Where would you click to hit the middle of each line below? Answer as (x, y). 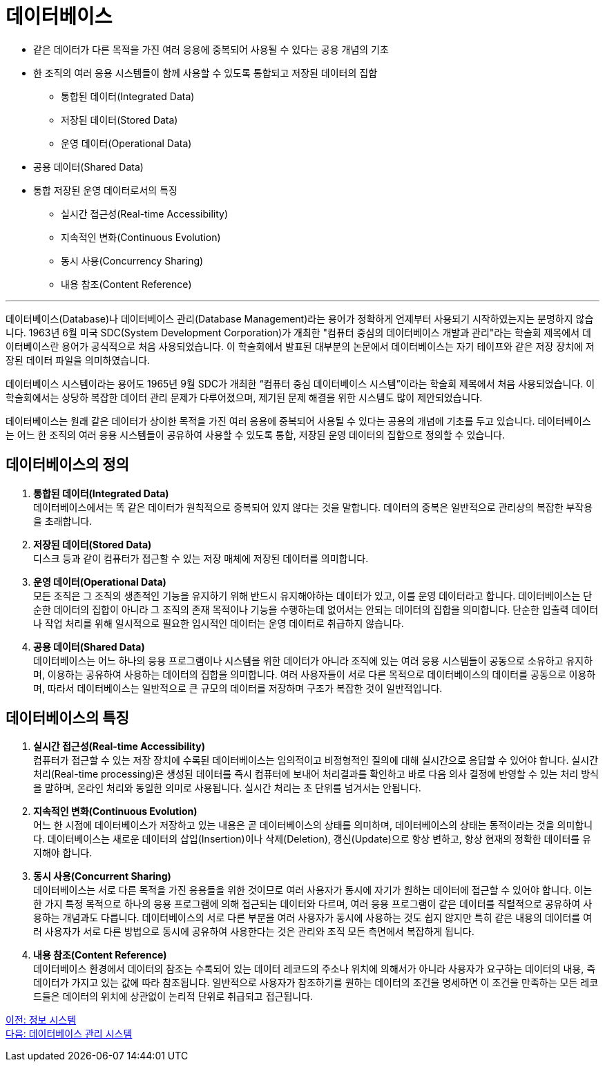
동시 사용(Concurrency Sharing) (132, 260)
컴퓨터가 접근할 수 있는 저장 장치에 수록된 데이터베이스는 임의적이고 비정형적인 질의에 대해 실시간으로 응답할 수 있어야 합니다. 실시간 (316, 760)
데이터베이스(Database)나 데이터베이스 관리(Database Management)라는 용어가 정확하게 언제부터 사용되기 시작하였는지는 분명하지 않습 (300, 318)
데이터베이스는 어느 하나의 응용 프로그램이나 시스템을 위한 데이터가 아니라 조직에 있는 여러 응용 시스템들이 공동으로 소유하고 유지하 (313, 660)
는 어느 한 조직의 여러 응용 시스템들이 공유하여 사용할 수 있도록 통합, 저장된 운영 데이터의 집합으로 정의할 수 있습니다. (255, 434)
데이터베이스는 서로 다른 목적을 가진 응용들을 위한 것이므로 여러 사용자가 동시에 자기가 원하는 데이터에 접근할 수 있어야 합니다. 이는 (313, 890)
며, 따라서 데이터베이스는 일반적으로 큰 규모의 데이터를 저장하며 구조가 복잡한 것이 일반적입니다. (238, 688)
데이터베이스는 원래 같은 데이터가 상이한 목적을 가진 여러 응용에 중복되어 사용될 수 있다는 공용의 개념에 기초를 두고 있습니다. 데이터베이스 (298, 421)
